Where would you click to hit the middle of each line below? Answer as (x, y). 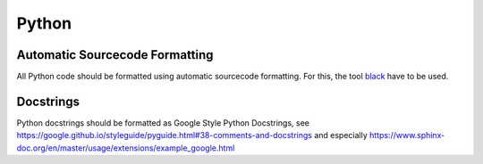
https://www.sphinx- (407, 135)
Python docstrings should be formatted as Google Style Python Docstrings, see (163, 123)
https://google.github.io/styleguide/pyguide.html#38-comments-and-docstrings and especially (192, 135)
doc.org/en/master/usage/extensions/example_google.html (126, 148)
